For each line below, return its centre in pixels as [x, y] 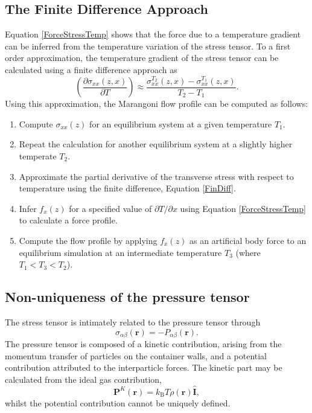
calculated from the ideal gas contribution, [83, 379]
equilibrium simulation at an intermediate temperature [120, 252]
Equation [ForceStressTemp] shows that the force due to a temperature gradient [153, 34]
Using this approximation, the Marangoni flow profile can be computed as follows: [157, 104]
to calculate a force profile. [68, 220]
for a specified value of [110, 208]
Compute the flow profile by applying [88, 240]
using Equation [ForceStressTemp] [243, 208]
